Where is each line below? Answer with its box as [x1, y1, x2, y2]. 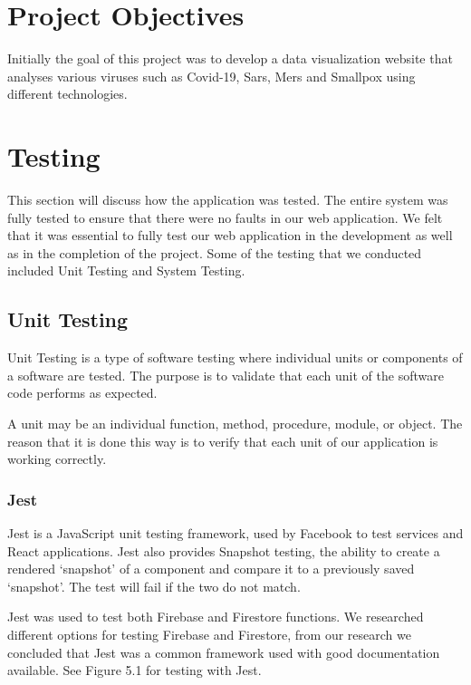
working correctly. [7, 449, 107, 468]
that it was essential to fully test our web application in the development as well [7, 226, 453, 245]
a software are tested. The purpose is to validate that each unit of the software [7, 365, 444, 384]
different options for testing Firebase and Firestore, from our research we [7, 624, 411, 643]
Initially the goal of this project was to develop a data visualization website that [7, 49, 453, 68]
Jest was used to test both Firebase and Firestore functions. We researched [7, 607, 424, 626]
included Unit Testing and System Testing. [7, 261, 245, 280]
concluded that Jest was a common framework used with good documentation [7, 642, 440, 661]
